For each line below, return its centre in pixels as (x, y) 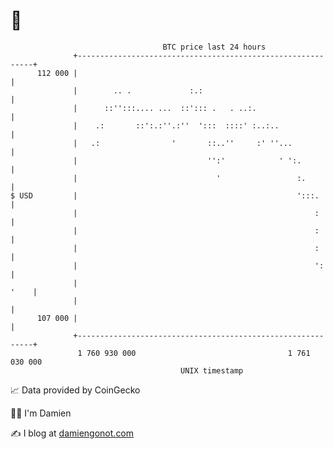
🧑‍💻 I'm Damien (41, 413)
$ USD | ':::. (165, 195)
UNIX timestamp (212, 370)
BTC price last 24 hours (214, 47)
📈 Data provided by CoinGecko (75, 390)
